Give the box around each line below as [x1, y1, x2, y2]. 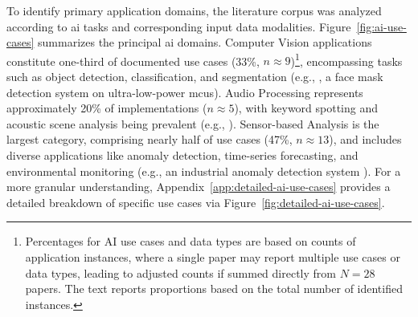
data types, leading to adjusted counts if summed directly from [25, 264, 336, 281]
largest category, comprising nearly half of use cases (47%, [6, 131, 293, 148]
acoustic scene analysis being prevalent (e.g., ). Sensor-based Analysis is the [6, 115, 379, 132]
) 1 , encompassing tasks [290, 50, 403, 69]
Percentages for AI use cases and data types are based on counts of [25, 233, 356, 250]
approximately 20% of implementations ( [6, 100, 207, 116]
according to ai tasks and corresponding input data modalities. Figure [6, 18, 351, 35]
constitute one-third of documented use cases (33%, [6, 52, 260, 69]
